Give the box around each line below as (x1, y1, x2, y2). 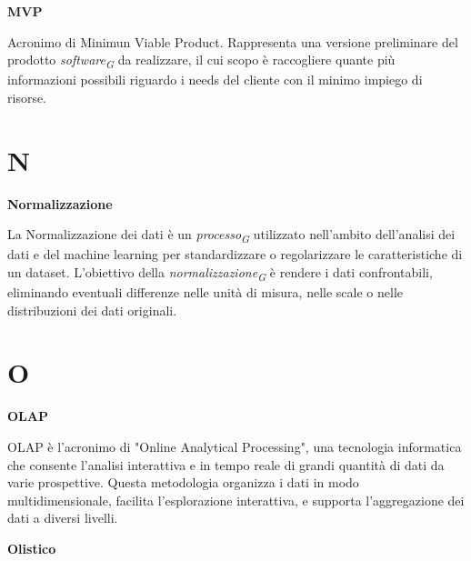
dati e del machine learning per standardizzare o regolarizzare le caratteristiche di (7, 245, 463, 264)
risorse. (7, 87, 47, 106)
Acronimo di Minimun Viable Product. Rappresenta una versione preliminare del (7, 32, 458, 51)
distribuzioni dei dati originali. (7, 300, 177, 319)
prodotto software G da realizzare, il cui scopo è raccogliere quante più (7, 50, 396, 71)
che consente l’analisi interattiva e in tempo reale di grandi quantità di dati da (7, 455, 445, 474)
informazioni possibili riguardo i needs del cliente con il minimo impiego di (7, 70, 423, 89)
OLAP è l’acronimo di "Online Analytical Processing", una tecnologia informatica (7, 436, 462, 456)
